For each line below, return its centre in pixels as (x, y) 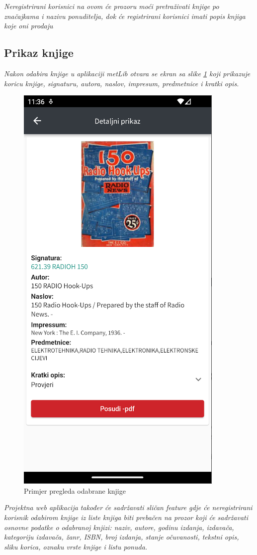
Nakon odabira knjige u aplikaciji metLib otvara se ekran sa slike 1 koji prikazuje (127, 73)
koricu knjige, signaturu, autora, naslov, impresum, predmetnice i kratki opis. (122, 83)
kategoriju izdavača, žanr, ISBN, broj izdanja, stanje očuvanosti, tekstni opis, (122, 537)
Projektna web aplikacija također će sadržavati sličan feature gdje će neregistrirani (128, 507)
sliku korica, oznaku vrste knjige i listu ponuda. (76, 546)
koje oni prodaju (29, 26)
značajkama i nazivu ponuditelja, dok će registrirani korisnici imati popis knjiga (125, 16)
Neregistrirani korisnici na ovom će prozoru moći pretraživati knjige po (112, 6)
